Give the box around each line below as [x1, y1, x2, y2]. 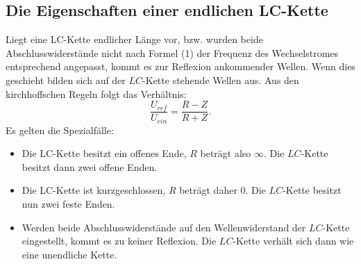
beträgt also [200, 146, 251, 160]
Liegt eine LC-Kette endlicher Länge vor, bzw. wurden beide [6, 32, 263, 47]
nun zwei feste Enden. [22, 197, 115, 211]
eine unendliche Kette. [22, 247, 117, 261]
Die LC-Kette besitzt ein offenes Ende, [22, 146, 187, 160]
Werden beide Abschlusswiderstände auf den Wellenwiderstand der [22, 220, 306, 234]
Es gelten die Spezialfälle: [6, 122, 114, 137]
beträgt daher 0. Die [179, 183, 266, 197]
